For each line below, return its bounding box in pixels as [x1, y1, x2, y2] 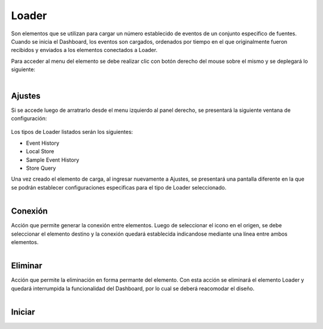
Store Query [26, 164, 56, 172]
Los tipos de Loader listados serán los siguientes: [11, 129, 133, 136]
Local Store [26, 148, 54, 155]
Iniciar [11, 307, 35, 317]
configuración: [11, 114, 47, 122]
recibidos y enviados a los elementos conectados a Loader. [11, 47, 158, 54]
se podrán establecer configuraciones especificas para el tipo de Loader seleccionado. [11, 184, 227, 191]
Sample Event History [26, 156, 80, 163]
